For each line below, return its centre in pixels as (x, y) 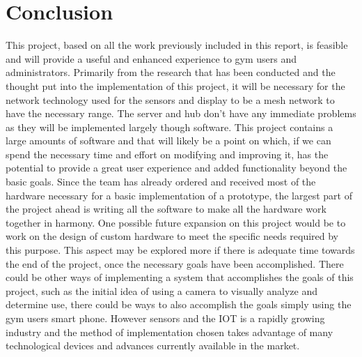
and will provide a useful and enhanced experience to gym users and (151, 58)
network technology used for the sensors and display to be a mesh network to (170, 99)
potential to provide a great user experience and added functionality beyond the (176, 168)
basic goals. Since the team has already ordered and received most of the (161, 182)
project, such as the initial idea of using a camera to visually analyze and (162, 290)
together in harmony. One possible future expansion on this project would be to (176, 222)
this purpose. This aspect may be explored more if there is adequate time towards (180, 250)
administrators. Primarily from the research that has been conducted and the (171, 72)
